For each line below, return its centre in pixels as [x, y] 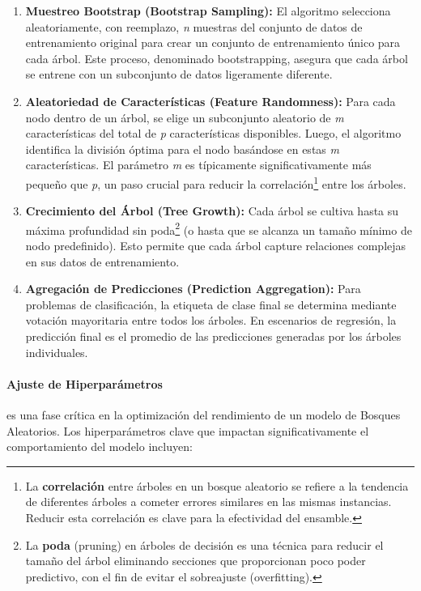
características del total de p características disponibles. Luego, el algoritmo [213, 133]
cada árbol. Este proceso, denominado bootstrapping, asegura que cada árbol [217, 58]
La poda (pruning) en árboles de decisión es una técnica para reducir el [204, 544]
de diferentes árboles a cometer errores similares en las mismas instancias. [208, 502]
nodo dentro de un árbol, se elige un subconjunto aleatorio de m [185, 117]
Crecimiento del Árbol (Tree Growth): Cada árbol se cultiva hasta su [212, 211]
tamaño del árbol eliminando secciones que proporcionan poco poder [196, 561]
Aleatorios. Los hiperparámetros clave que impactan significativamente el [188, 430]
